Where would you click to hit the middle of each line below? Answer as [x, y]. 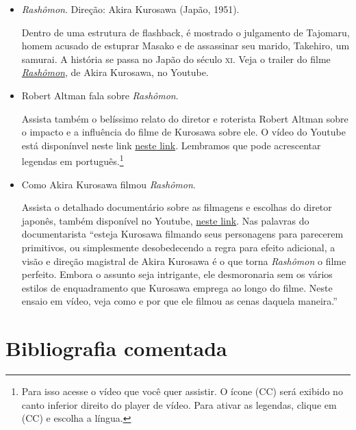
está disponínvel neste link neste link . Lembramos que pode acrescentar [171, 145]
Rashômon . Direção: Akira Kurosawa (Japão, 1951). [130, 9]
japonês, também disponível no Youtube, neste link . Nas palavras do [165, 220]
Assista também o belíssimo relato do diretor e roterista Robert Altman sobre [185, 118]
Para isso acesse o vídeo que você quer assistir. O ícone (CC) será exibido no [182, 391]
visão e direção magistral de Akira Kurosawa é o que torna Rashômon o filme [184, 261]
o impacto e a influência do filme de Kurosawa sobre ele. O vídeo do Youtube [183, 132]
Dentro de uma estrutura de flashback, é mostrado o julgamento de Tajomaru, [186, 32]
